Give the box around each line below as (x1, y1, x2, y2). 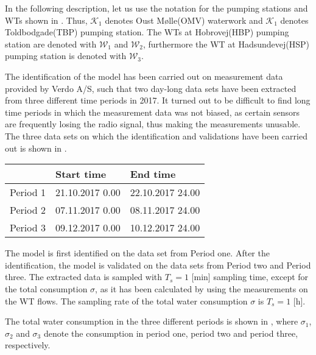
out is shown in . (5, 141, 67, 154)
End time (130, 167, 176, 181)
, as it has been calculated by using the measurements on (95, 282, 308, 295)
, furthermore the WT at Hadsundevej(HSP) (143, 37, 310, 50)
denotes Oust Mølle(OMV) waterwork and (105, 13, 263, 26)
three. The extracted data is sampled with (5, 270, 163, 283)
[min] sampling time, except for (191, 270, 309, 283)
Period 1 (10, 185, 46, 200)
